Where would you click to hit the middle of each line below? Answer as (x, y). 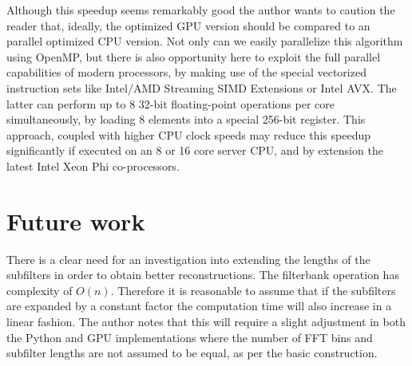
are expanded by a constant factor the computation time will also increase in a (199, 306)
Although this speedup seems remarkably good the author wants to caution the (201, 10)
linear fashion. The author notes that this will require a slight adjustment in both (206, 322)
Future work (76, 220)
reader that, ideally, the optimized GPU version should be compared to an (188, 25)
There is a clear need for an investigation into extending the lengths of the (188, 259)
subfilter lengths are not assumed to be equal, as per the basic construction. (192, 353)
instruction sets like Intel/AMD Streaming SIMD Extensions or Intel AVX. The (202, 87)
